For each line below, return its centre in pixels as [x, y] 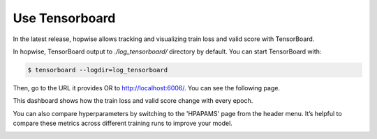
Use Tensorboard [64, 18]
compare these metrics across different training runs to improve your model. [123, 123]
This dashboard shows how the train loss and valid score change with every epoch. [133, 101]
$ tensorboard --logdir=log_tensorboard [97, 70]
